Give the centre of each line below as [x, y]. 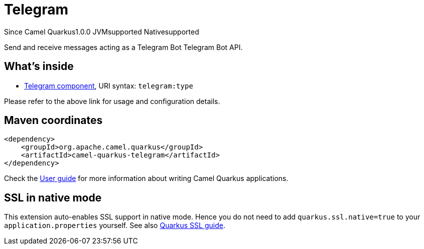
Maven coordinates [53, 120]
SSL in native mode [53, 197]
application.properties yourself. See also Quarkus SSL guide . [115, 225]
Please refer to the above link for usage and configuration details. [112, 101]
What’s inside [39, 66]
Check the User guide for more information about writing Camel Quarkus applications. [146, 178]
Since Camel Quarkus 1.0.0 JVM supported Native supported [102, 31]
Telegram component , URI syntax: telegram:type [109, 85]
